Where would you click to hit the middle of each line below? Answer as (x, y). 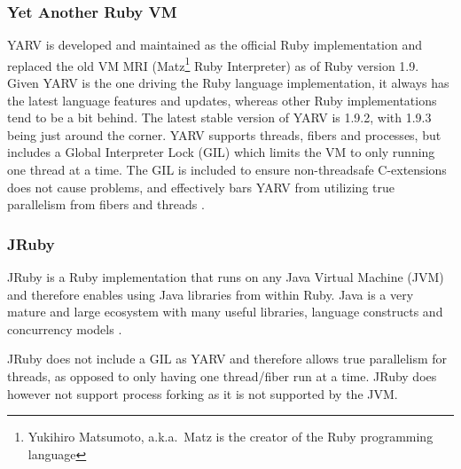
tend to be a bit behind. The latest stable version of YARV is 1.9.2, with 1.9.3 (219, 117)
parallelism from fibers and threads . (106, 204)
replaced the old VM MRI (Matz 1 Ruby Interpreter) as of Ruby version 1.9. (213, 64)
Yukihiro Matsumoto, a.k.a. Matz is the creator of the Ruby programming (230, 437)
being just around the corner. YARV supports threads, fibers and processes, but (224, 134)
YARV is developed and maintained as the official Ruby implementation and (215, 45)
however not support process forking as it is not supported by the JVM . (203, 393)
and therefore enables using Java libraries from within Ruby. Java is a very (211, 294)
